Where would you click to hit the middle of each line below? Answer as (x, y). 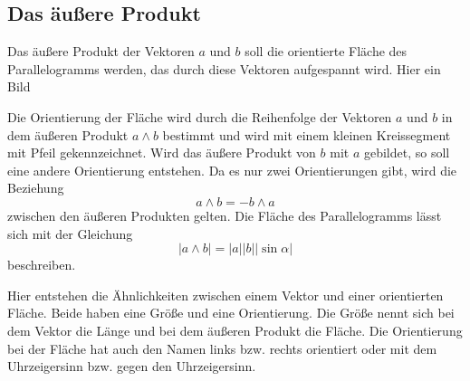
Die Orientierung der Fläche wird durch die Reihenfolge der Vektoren (200, 116)
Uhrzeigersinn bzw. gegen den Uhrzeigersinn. (132, 366)
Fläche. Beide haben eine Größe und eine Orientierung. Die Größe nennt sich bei (231, 313)
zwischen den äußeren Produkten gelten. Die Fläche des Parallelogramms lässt (225, 215)
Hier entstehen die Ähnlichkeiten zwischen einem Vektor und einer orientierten (225, 295)
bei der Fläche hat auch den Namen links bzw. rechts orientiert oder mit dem (222, 348)
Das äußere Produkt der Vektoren (101, 51)
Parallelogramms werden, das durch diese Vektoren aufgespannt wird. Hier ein (224, 68)
